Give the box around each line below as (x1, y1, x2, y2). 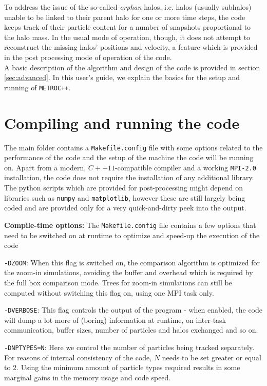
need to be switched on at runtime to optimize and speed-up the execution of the (4, 229, 260, 240)
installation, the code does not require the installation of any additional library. (4, 172, 254, 183)
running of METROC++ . (4, 82, 71, 92)
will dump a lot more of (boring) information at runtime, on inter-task (4, 314, 226, 325)
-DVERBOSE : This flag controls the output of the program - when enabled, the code (4, 304, 262, 315)
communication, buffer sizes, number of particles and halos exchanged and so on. (4, 324, 258, 335)
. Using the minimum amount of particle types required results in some (16, 362, 240, 373)
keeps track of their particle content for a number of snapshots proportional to (4, 22, 251, 32)
